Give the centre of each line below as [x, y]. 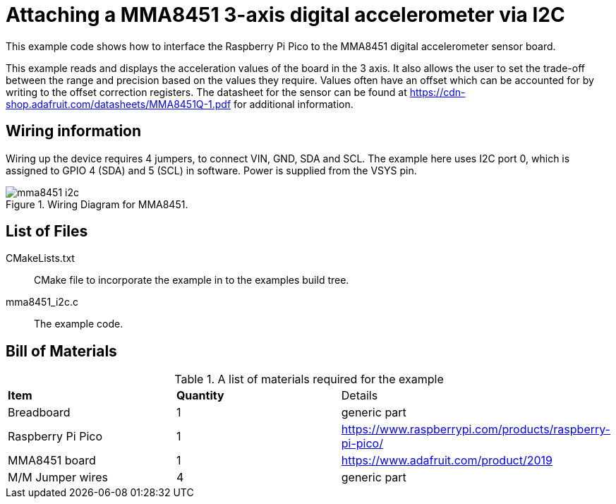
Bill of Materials [61, 351]
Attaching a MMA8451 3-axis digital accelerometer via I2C [285, 15]
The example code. [79, 324]
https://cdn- [437, 92]
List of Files [47, 232]
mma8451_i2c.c [42, 302]
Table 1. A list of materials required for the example [309, 379]
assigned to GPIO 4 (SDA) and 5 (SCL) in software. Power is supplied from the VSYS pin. [211, 170]
